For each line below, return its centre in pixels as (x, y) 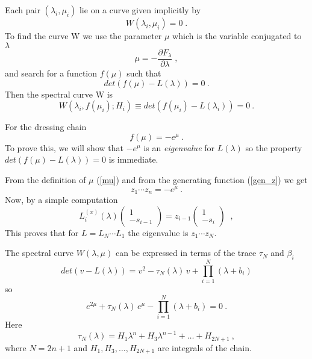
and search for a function (51, 73)
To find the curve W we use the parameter (83, 36)
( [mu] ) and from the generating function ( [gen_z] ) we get (202, 180)
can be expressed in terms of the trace (186, 253)
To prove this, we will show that (64, 147)
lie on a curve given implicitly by (140, 10)
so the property (274, 147)
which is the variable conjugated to (237, 36)
